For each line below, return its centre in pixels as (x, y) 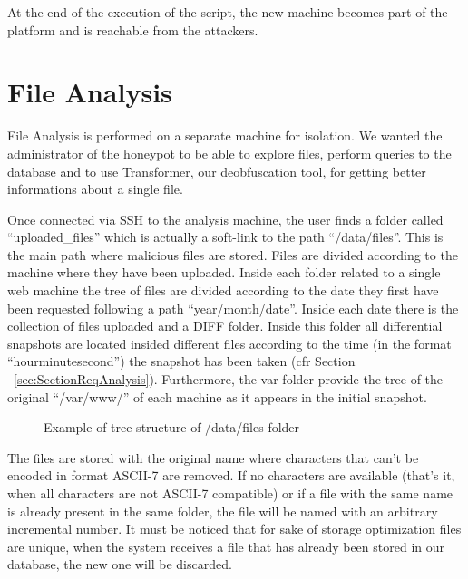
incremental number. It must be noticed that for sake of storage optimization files (234, 529)
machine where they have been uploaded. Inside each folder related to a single (224, 272)
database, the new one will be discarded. (120, 564)
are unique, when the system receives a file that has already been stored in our (226, 546)
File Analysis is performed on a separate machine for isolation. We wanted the (225, 135)
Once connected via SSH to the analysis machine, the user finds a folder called (225, 219)
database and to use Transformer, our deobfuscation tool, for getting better (217, 171)
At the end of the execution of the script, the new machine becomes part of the (228, 12)
